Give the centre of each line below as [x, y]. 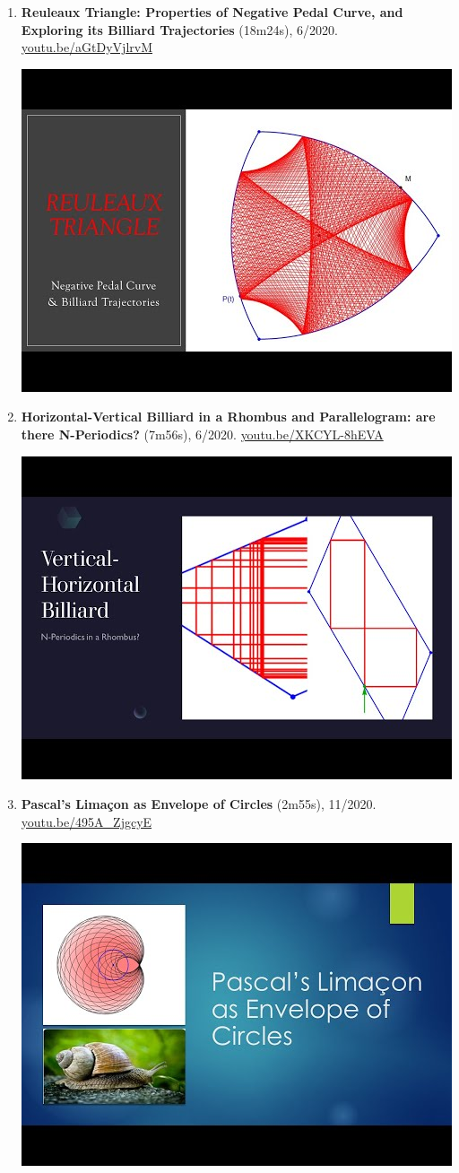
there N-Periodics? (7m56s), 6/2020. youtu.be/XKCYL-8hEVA [202, 434]
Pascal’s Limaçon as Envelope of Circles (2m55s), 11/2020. [199, 804]
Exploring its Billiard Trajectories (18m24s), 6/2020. [179, 29]
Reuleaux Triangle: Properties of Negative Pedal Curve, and [212, 12]
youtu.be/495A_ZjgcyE [87, 821]
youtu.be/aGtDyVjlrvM [87, 47]
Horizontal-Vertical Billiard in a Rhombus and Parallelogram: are [228, 417]
